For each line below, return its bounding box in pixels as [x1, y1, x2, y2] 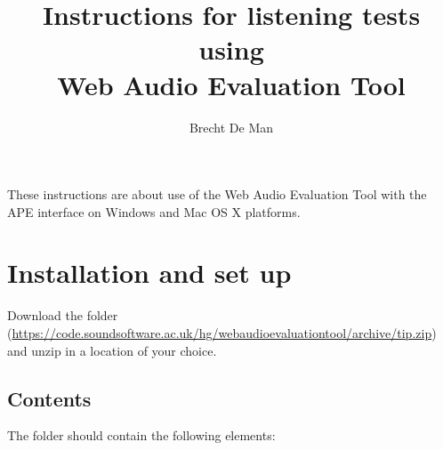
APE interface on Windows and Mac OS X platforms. [7, 202, 301, 221]
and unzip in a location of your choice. [7, 341, 217, 359]
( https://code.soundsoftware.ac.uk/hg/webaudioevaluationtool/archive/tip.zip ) [7, 324, 437, 342]
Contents [7, 384, 92, 412]
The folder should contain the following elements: [7, 426, 276, 445]
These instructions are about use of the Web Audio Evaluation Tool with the [7, 185, 427, 204]
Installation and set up [7, 254, 292, 291]
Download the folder [7, 306, 118, 325]
